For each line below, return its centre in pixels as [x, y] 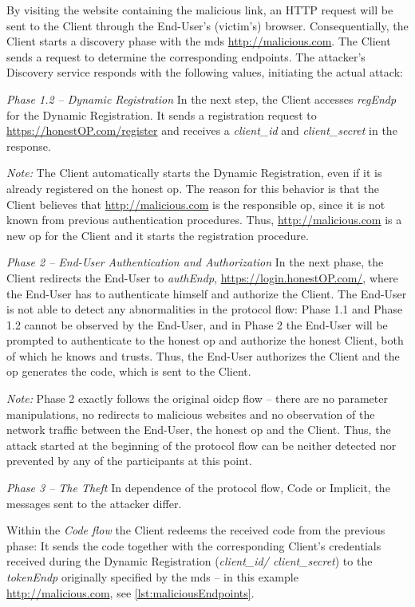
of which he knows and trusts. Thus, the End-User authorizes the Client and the [203, 355]
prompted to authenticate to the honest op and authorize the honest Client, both [205, 340]
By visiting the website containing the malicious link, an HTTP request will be [200, 10]
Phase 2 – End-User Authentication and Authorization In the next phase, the [195, 262]
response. [29, 146]
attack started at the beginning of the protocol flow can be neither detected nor [202, 445]
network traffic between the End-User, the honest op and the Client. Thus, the [199, 430]
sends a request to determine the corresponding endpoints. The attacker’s [186, 56]
